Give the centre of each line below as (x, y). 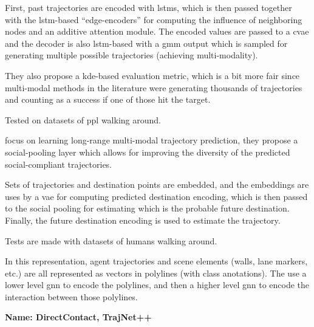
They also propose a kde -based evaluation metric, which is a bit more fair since (152, 75)
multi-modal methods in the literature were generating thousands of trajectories (154, 87)
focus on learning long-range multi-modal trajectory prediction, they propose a (152, 140)
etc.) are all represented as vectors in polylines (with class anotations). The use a (156, 273)
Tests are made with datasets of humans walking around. (111, 240)
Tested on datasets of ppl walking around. (83, 119)
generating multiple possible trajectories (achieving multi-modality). (131, 55)
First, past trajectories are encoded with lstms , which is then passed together (148, 7)
